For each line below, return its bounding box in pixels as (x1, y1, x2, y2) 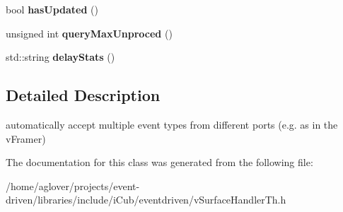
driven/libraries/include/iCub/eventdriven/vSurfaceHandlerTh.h (6, 192, 286, 207)
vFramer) (6, 131, 46, 146)
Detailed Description (6, 84, 161, 106)
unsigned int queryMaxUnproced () (6, 25, 173, 40)
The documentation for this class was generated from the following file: (6, 155, 313, 170)
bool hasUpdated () (6, 2, 98, 16)
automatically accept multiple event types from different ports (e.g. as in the (6, 117, 338, 131)
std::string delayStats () (6, 49, 115, 64)
